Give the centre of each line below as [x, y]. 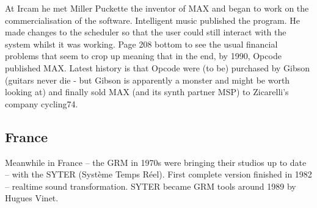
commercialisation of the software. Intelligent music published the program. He [153, 20]
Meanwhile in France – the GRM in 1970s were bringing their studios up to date [156, 162]
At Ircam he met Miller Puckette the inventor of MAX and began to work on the [157, 8]
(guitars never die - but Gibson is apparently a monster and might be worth [148, 80]
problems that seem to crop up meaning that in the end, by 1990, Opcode [143, 56]
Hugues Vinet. [32, 198]
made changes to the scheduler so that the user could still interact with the [146, 32]
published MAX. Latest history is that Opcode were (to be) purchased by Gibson [158, 67]
